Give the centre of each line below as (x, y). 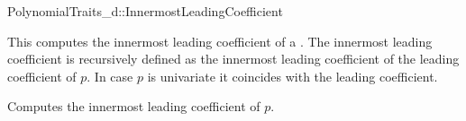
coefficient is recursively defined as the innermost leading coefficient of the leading (233, 59)
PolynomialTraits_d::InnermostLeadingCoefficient (145, 11)
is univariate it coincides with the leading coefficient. (292, 76)
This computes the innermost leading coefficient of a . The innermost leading (220, 41)
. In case (110, 76)
